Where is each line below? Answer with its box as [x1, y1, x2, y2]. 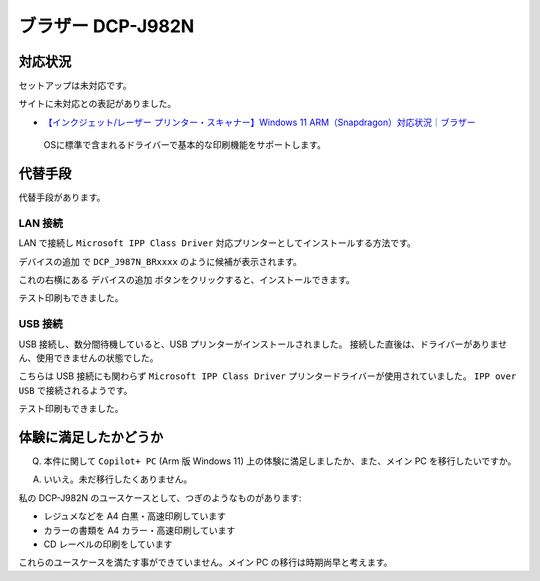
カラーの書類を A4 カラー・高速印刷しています [43, 524, 236, 536]
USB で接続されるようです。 [18, 384, 133, 396]
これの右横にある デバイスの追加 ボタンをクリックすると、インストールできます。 [18, 274, 355, 286]
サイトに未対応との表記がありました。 [18, 98, 177, 110]
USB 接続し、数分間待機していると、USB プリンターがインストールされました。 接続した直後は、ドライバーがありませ [18, 338, 507, 350]
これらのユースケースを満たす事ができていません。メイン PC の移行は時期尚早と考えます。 [18, 556, 393, 569]
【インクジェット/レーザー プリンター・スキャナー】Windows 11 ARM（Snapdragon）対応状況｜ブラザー [43, 116, 476, 128]
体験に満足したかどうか [18, 428, 164, 445]
